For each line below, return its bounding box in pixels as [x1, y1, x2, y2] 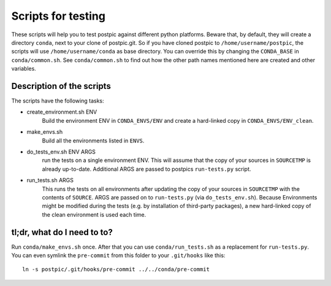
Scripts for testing [11, 9, 105, 23]
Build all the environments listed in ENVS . [42, 137, 145, 144]
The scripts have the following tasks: [11, 97, 104, 104]
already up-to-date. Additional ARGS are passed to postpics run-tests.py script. [42, 165, 251, 172]
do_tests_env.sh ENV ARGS [26, 148, 96, 155]
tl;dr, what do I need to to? [11, 227, 113, 238]
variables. [11, 65, 36, 72]
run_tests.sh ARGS [26, 177, 74, 184]
